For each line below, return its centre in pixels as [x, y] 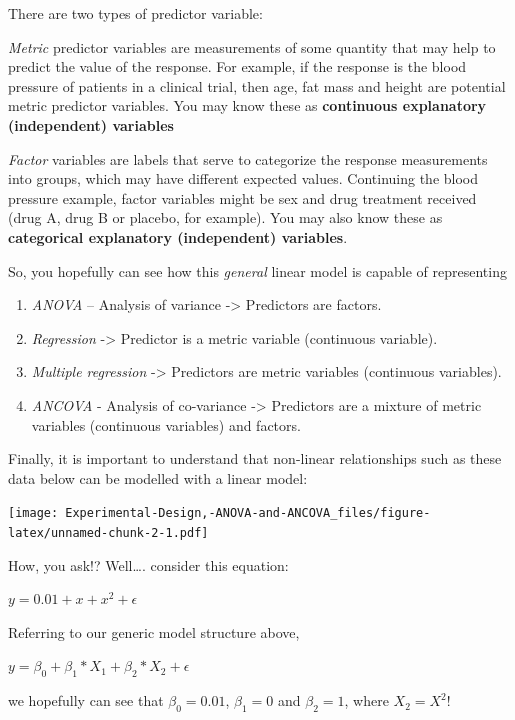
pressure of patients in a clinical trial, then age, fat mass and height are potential [257, 85]
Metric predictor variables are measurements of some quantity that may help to [252, 46]
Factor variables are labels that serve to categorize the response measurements [248, 158]
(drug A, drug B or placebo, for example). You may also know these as [225, 217]
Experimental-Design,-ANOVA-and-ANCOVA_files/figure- [248, 513]
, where [366, 700]
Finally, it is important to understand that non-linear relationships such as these [255, 458]
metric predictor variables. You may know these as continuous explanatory [247, 105]
